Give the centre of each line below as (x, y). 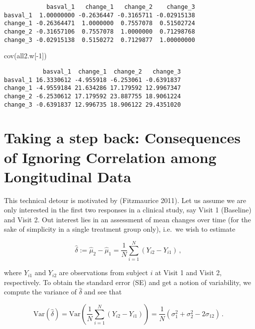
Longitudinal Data (68, 176)
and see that (103, 292)
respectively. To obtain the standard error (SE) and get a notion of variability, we (127, 282)
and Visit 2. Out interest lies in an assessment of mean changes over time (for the (127, 219)
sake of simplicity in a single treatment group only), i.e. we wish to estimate (120, 229)
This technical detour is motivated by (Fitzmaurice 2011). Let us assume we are (125, 200)
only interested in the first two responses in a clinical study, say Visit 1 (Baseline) (128, 210)
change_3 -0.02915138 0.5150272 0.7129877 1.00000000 (100, 40)
